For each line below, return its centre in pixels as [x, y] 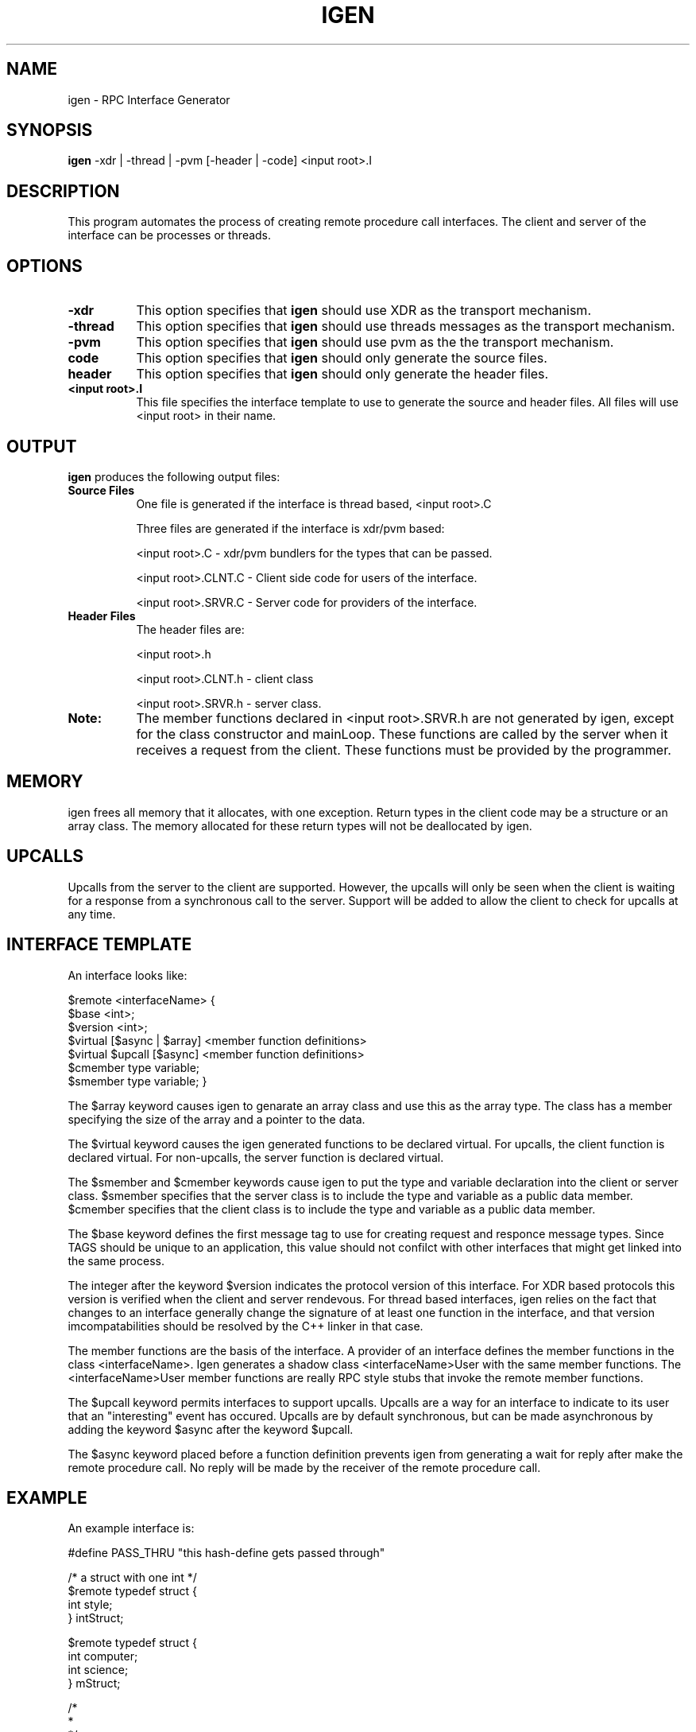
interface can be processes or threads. [170, 235]
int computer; [103, 1656]
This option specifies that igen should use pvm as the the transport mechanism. [375, 342]
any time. [92, 914]
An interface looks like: [128, 975]
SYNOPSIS [50, 130]
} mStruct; [94, 1683]
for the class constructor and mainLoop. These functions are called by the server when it [402, 734]
